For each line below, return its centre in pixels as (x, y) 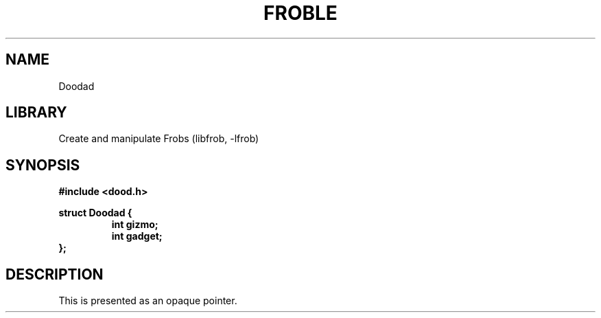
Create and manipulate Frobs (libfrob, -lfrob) (159, 139)
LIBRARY (36, 113)
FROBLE (300, 13)
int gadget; (137, 236)
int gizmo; (135, 225)
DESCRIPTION (55, 274)
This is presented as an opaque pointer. (148, 301)
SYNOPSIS (43, 165)
